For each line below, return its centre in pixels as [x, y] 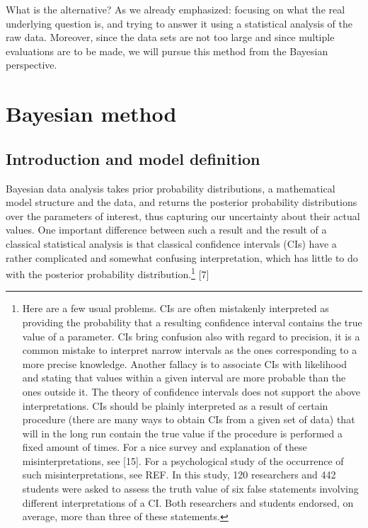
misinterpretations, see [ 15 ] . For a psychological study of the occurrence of [183, 460]
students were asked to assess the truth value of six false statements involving [190, 489]
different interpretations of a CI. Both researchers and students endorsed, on [188, 502]
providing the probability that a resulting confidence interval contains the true [192, 322]
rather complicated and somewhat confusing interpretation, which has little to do [182, 257]
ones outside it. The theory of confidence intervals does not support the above [191, 391]
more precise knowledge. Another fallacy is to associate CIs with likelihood [184, 363]
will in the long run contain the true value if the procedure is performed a [183, 433]
